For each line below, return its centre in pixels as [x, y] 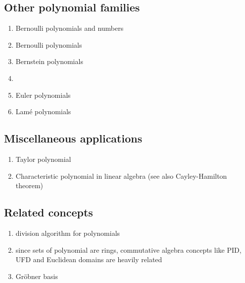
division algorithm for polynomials [68, 233]
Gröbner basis [37, 276]
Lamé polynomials [43, 111]
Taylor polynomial [43, 159]
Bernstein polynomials [49, 61]
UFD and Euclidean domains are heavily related [89, 259]
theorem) [29, 185]
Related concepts [49, 212]
